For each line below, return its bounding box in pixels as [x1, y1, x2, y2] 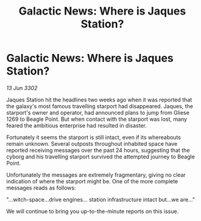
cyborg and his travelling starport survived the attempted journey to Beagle [6, 153, 195, 160]
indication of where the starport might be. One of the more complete [6, 177, 178, 185]
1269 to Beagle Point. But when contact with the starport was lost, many [6, 115, 188, 123]
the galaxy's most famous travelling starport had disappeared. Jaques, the [6, 102, 194, 110]
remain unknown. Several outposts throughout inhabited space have [6, 140, 178, 147]
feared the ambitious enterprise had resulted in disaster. [6, 121, 147, 129]
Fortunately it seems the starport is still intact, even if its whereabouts [6, 134, 182, 141]
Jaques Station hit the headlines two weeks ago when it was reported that [6, 96, 192, 103]
